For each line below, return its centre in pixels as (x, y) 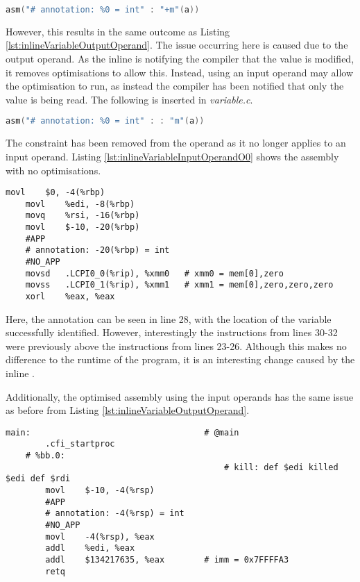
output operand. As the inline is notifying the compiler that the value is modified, (180, 59)
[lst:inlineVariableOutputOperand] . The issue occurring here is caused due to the (177, 45)
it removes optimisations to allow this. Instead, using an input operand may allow (180, 72)
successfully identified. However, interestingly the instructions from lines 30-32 (172, 332)
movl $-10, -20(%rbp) (83, 227)
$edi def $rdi (38, 479)
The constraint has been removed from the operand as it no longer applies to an (176, 143)
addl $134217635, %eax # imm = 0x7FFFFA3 (167, 560)
